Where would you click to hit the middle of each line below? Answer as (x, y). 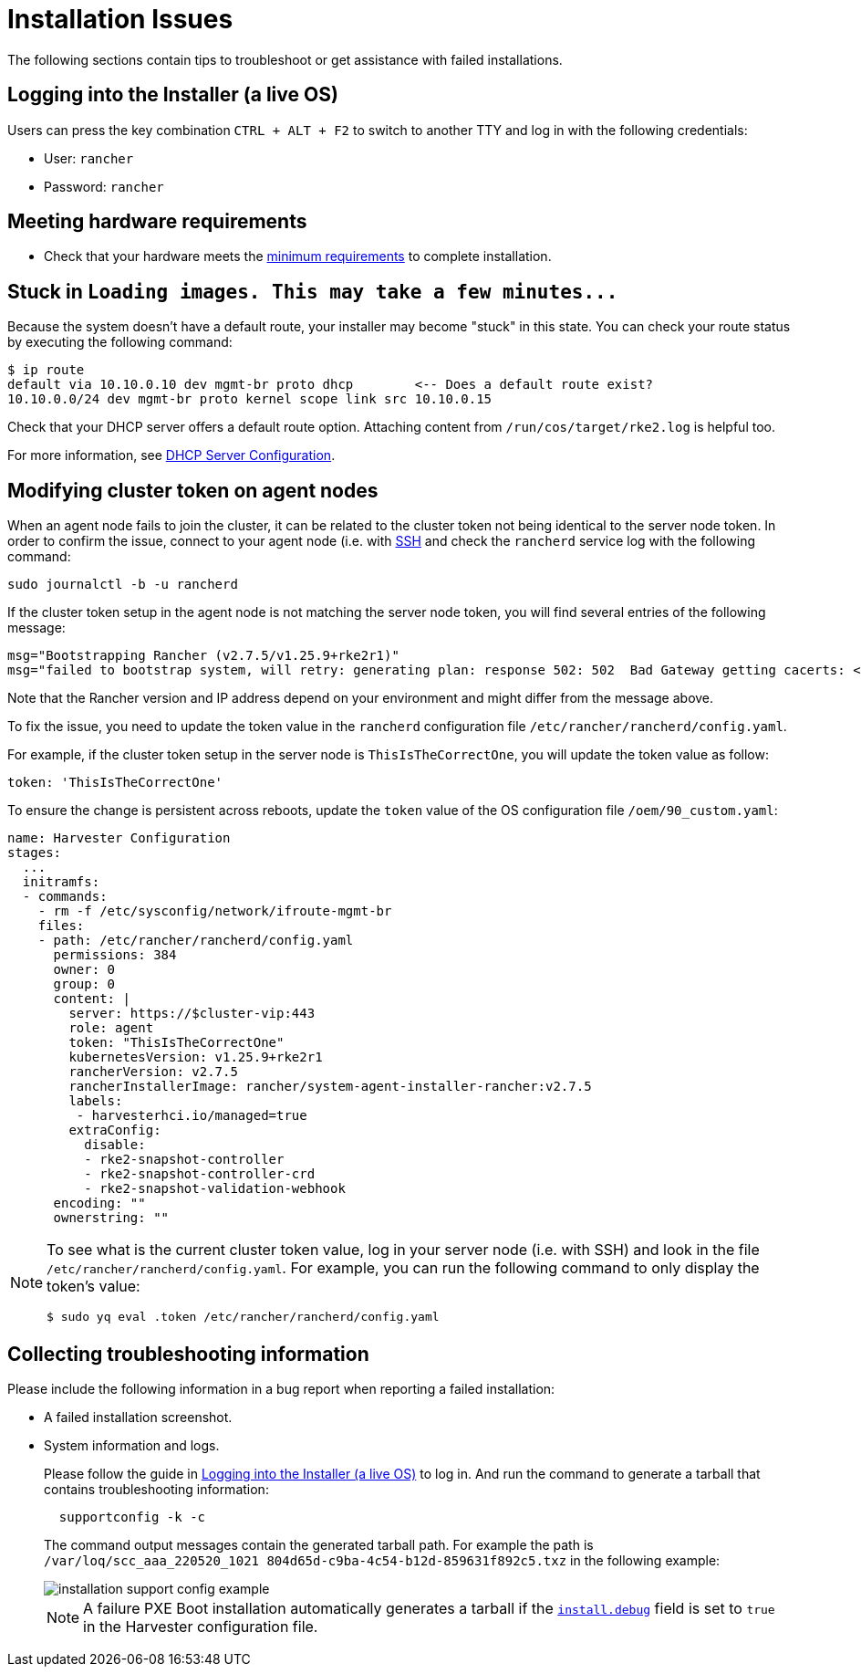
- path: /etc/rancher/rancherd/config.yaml (196, 941)
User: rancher (89, 158)
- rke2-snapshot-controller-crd (200, 1174)
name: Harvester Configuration (119, 838)
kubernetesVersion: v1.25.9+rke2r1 (196, 1057)
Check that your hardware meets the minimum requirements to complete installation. (298, 256)
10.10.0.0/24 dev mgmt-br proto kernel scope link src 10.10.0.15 (250, 399)
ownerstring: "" (111, 1218)
